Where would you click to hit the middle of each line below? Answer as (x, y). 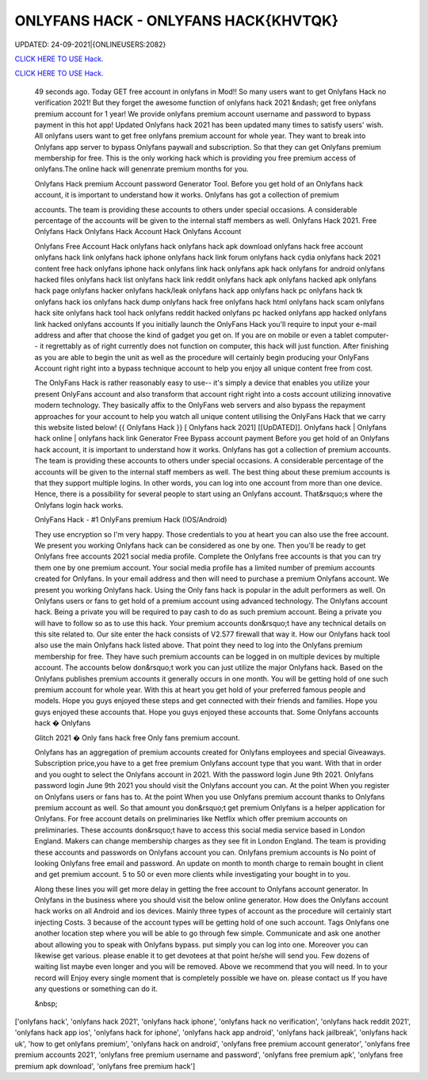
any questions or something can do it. (96, 989)
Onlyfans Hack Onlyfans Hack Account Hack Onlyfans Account (138, 232)
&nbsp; (46, 1003)
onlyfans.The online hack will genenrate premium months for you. (141, 169)
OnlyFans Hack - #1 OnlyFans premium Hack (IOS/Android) (131, 520)
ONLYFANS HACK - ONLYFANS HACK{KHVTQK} (177, 21)
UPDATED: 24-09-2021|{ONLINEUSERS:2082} (90, 44)
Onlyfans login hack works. (79, 505)
